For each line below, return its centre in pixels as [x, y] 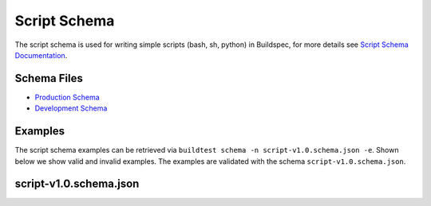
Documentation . [41, 55]
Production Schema [67, 97]
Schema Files [49, 78]
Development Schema [71, 108]
